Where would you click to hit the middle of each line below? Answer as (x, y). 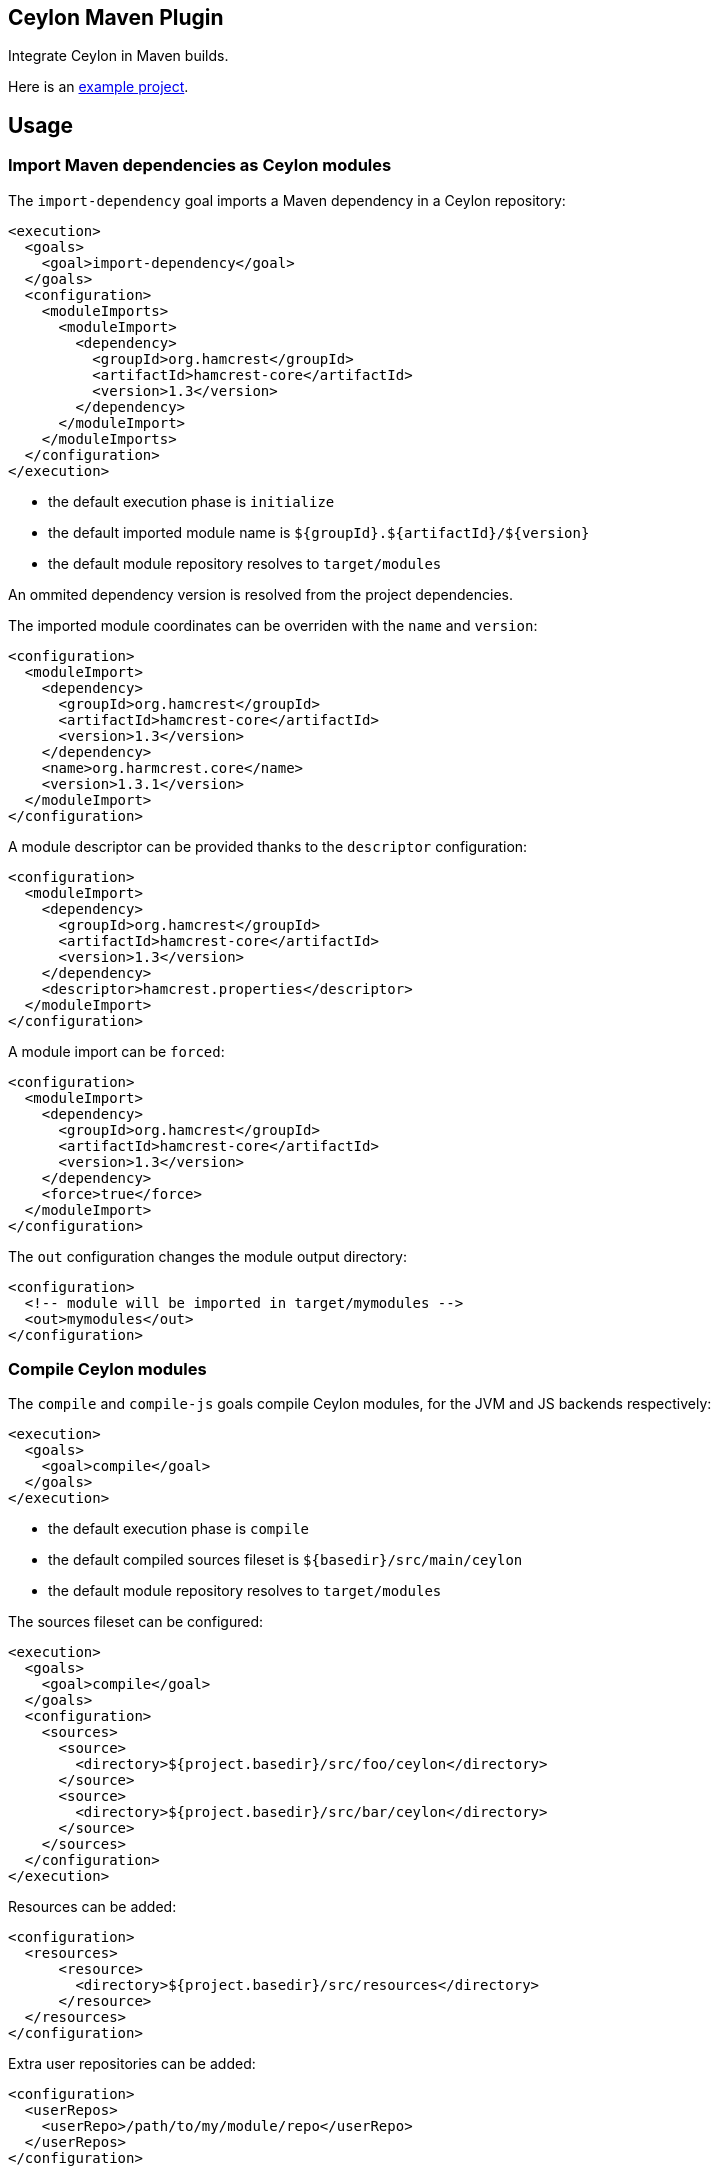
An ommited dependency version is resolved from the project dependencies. (260, 594)
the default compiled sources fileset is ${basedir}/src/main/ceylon (285, 1560)
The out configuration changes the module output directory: (207, 1256)
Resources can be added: (92, 1907)
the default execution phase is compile (179, 1529)
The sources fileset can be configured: (135, 1622)
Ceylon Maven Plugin (116, 17)
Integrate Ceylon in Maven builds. (118, 56)
